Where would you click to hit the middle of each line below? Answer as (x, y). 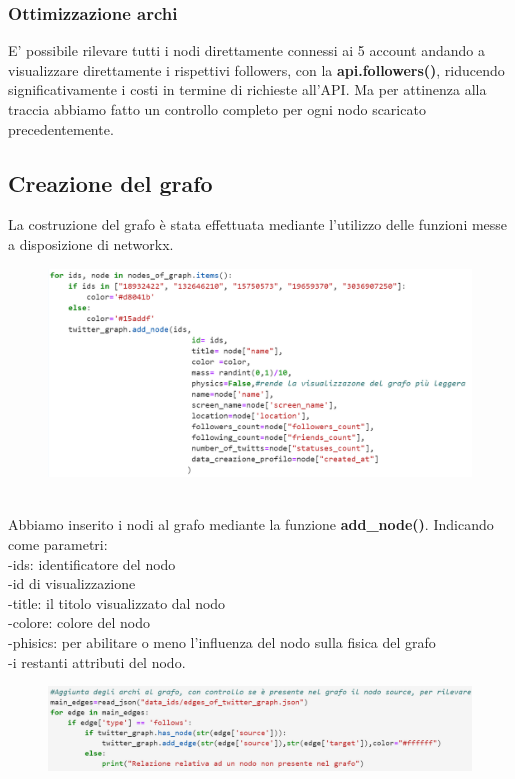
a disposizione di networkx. (91, 243)
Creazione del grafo (110, 182)
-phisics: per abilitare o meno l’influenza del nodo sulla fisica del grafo (222, 642)
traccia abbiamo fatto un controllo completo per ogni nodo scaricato (217, 109)
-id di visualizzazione (72, 583)
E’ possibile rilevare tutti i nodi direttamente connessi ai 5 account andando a (247, 50)
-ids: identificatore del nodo (92, 563)
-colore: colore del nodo (79, 622)
